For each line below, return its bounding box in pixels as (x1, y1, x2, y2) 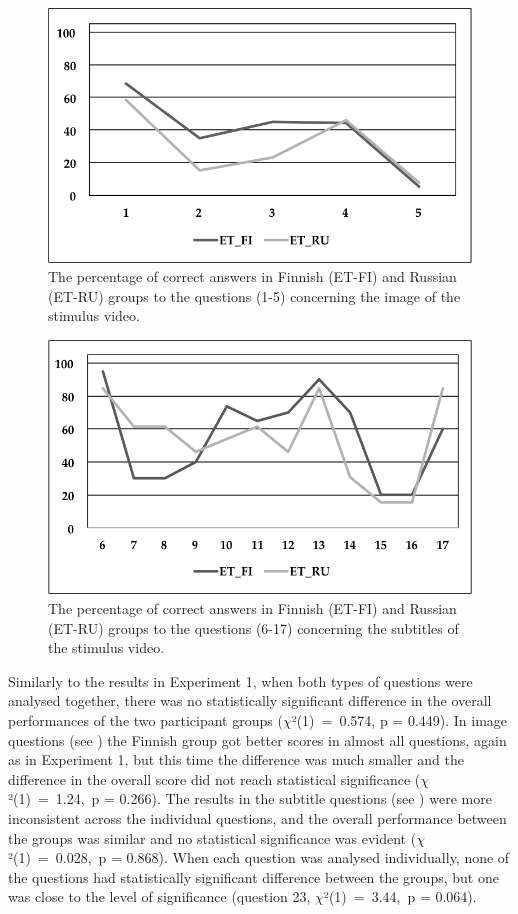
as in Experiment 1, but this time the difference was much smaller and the (8, 749, 464, 770)
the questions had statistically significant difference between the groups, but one (8, 866, 499, 887)
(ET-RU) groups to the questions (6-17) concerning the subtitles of (48, 617, 459, 638)
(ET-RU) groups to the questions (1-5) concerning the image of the (48, 285, 461, 306)
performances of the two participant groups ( (8, 709, 283, 730)
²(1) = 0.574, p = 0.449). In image (291, 709, 508, 730)
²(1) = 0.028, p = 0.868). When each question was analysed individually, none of (8, 847, 510, 868)
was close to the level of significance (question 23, (8, 886, 311, 907)
